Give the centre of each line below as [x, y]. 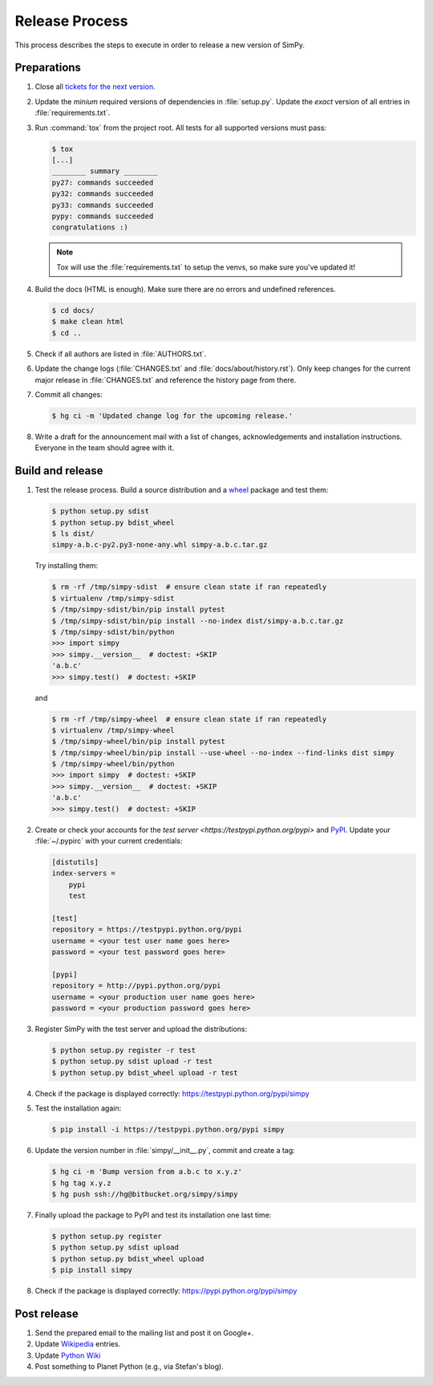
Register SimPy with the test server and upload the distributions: [141, 1029]
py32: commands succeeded [103, 194]
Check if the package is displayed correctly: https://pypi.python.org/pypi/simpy [166, 1291]
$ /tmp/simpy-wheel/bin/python [113, 764]
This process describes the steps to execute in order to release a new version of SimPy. [160, 45]
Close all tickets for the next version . [95, 87]
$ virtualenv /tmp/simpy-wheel [113, 730]
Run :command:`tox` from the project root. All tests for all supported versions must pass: [181, 128]
